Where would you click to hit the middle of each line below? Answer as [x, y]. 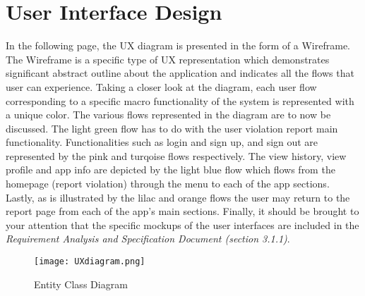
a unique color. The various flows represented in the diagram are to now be [168, 115]
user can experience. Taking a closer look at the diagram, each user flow [161, 86]
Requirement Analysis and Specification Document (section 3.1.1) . [148, 239]
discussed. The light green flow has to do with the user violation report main [172, 128]
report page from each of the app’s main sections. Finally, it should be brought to [182, 211]
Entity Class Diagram [81, 284]
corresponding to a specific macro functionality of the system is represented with [180, 100]
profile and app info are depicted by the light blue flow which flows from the [170, 169]
